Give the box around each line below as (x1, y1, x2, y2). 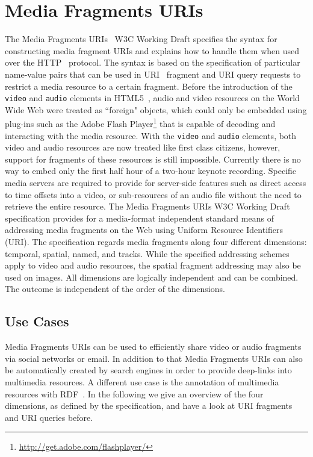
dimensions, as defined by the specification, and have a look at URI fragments (5, 399, 293, 412)
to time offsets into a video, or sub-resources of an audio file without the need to (5, 188, 302, 201)
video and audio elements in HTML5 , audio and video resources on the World (5, 92, 300, 104)
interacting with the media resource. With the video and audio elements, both (5, 129, 297, 141)
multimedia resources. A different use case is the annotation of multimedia (5, 375, 279, 388)
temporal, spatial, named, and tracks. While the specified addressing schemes (5, 247, 290, 260)
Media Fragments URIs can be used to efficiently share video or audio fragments (5, 340, 302, 353)
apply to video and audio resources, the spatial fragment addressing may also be (5, 259, 301, 272)
